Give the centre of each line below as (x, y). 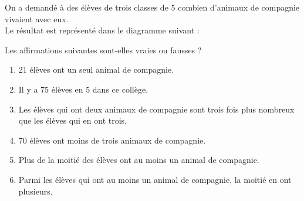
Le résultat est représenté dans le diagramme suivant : (102, 30)
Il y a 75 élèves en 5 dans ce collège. (83, 89)
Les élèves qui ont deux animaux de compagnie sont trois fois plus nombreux (156, 109)
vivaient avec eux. (37, 18)
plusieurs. (36, 191)
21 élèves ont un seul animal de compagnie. (96, 69)
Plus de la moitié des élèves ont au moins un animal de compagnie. (139, 160)
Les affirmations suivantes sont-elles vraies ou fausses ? (103, 50)
